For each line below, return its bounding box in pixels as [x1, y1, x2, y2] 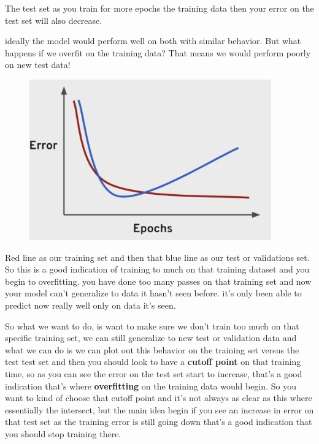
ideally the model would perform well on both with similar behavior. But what [5, 34, 301, 47]
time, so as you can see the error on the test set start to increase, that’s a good [5, 367, 302, 380]
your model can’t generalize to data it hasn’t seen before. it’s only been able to [5, 287, 302, 299]
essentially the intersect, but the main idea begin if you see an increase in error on [5, 403, 314, 416]
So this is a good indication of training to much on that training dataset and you [5, 263, 310, 276]
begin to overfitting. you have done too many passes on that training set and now [5, 274, 312, 287]
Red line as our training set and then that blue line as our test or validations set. [5, 250, 310, 263]
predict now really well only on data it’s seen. [5, 298, 176, 311]
